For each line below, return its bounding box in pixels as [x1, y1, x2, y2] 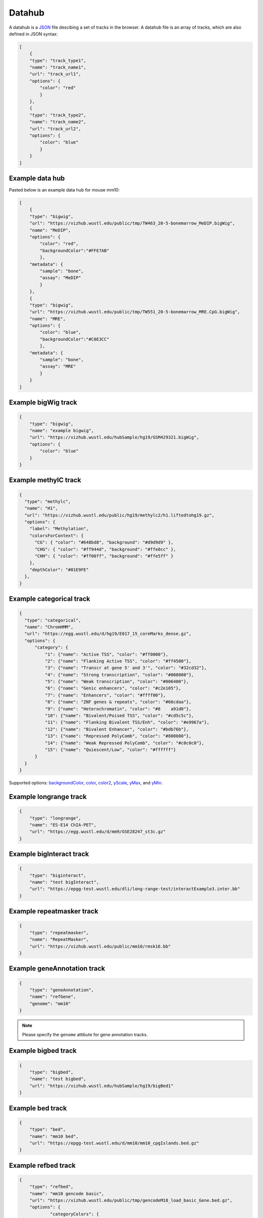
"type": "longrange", [29, 815, 81, 821]
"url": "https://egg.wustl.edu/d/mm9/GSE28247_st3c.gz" [29, 829, 166, 835]
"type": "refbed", [29, 1184, 74, 1190]
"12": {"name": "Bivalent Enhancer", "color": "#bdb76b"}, [44, 726, 189, 732]
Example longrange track [9, 792, 87, 801]
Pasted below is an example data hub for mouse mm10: [9, 187, 120, 193]
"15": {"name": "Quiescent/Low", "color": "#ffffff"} [44, 747, 176, 752]
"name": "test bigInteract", [29, 879, 99, 885]
